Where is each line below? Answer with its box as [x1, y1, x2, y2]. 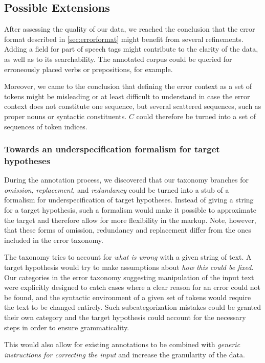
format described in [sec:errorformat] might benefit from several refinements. [4, 33, 244, 44]
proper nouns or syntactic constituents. [4, 110, 127, 121]
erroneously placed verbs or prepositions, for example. [4, 63, 173, 74]
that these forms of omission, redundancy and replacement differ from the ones [4, 224, 251, 235]
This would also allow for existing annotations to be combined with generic [4, 339, 240, 350]
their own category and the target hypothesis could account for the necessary [4, 312, 246, 322]
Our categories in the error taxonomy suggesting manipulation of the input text [4, 271, 254, 282]
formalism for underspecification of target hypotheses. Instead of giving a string [4, 194, 254, 205]
